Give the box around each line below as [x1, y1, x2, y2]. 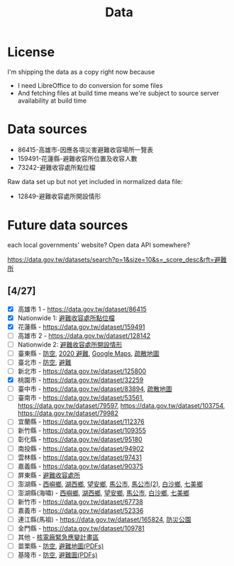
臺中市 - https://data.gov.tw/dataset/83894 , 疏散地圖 [17, 385, 172, 393]
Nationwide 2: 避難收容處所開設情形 [17, 340, 123, 349]
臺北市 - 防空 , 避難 [17, 358, 72, 366]
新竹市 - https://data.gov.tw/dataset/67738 [17, 497, 143, 506]
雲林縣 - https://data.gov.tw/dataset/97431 [17, 453, 142, 461]
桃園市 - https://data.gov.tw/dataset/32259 [17, 376, 144, 385]
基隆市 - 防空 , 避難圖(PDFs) [17, 550, 98, 560]
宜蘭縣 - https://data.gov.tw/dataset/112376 [17, 417, 145, 426]
